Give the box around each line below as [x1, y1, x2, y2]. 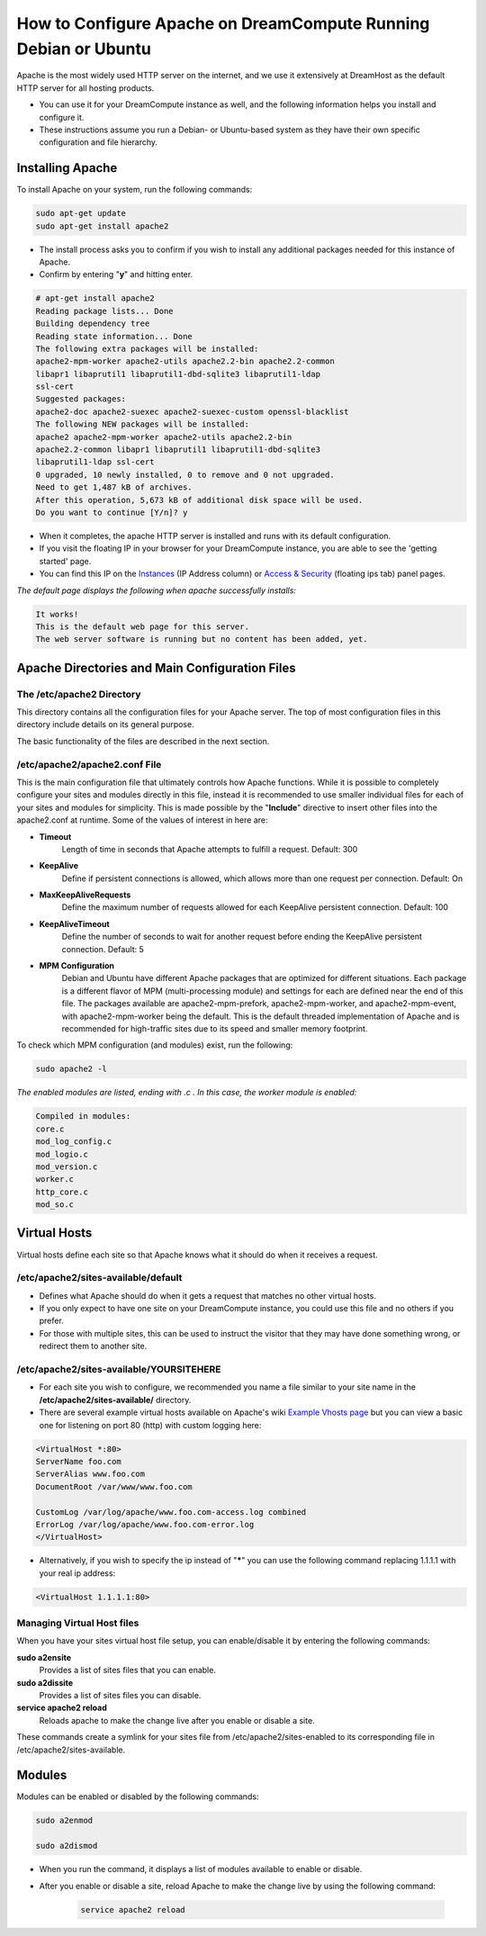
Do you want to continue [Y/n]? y [35, 507, 188, 518]
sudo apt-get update [35, 208, 126, 219]
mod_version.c [35, 1161, 98, 1172]
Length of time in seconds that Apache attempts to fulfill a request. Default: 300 [61, 843, 358, 854]
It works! [35, 608, 79, 619]
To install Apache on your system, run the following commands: [16, 185, 253, 195]
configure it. [39, 112, 85, 122]
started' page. [39, 555, 92, 566]
